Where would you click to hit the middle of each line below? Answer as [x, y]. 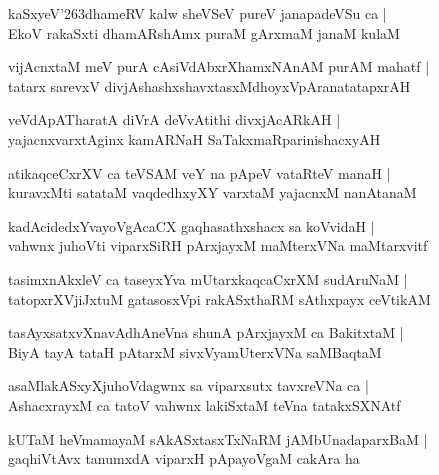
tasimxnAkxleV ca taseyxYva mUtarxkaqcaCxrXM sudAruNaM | [208, 278]
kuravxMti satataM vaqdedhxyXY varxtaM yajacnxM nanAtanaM [212, 192]
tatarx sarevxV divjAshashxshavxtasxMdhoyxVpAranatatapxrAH [209, 85]
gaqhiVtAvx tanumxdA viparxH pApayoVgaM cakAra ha [184, 458]
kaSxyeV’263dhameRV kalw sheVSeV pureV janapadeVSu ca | [197, 13]
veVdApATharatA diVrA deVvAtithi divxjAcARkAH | [174, 119]
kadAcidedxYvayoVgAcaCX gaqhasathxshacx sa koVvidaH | [191, 225]
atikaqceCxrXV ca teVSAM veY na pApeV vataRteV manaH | [199, 172]
